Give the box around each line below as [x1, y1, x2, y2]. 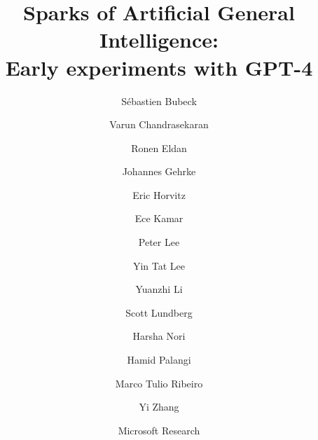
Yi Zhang [139, 399, 179, 414]
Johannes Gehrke [122, 164, 196, 179]
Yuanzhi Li [135, 282, 183, 296]
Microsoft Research [118, 422, 200, 437]
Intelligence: [99, 25, 219, 54]
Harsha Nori [132, 329, 186, 343]
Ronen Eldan [131, 140, 187, 155]
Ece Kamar [134, 211, 184, 226]
